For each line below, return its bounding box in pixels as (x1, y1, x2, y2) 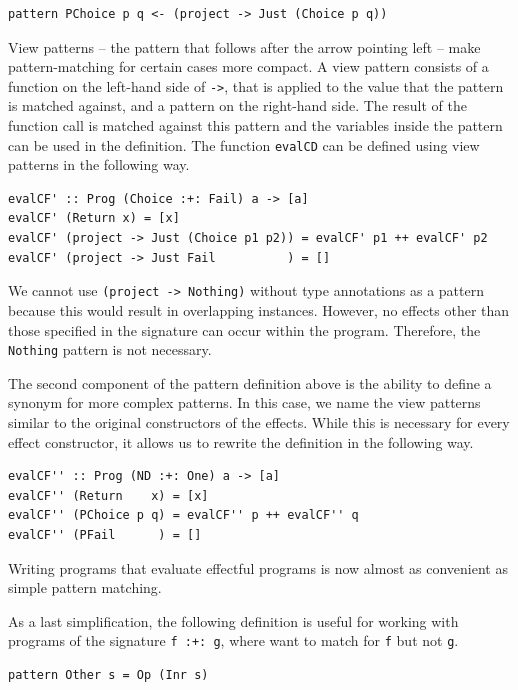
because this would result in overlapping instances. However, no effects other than (8, 299, 510, 320)
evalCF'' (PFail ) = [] (8, 527, 202, 542)
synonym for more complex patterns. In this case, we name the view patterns (8, 392, 481, 413)
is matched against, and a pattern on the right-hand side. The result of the (8, 95, 467, 116)
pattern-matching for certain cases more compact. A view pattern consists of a (8, 56, 489, 77)
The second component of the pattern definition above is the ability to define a (8, 372, 492, 393)
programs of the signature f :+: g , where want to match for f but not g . (8, 630, 459, 651)
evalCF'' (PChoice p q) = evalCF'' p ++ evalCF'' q (8, 508, 359, 523)
